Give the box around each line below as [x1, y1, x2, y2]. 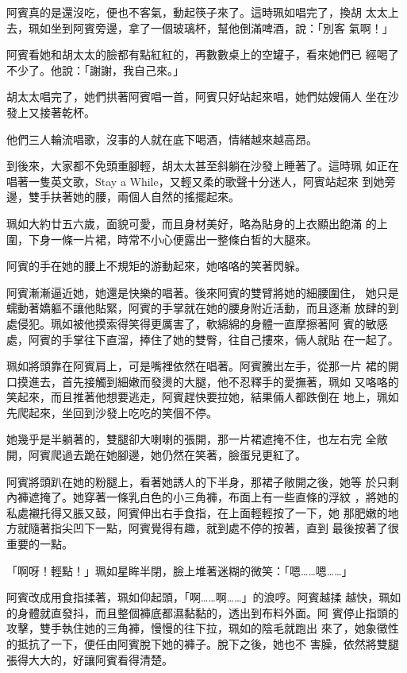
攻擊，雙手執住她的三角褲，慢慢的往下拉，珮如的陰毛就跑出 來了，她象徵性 [6, 620, 399, 636]
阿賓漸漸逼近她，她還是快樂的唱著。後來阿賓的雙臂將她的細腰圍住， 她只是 [6, 284, 399, 300]
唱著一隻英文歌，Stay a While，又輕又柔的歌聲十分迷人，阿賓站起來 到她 [6, 172, 385, 189]
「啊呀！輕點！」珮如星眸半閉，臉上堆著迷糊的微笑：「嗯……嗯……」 [6, 562, 353, 578]
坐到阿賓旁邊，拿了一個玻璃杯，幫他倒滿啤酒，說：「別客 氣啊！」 [50, 19, 394, 36]
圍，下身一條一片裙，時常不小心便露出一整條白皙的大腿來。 [6, 230, 317, 247]
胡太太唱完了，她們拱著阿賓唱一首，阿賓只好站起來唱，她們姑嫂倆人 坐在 [6, 88, 388, 105]
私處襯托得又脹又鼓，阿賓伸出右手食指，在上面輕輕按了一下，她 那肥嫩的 [6, 504, 388, 520]
